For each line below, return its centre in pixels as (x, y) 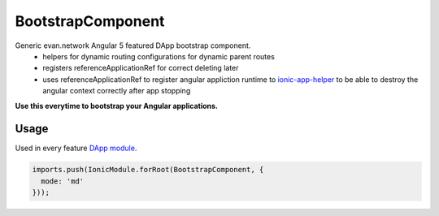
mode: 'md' (63, 181)
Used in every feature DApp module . (76, 148)
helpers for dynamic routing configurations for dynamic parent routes (159, 56)
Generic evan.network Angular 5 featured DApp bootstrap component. (133, 45)
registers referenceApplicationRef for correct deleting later (141, 68)
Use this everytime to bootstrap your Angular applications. (117, 106)
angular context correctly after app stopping (117, 91)
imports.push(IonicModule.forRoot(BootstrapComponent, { (148, 170)
